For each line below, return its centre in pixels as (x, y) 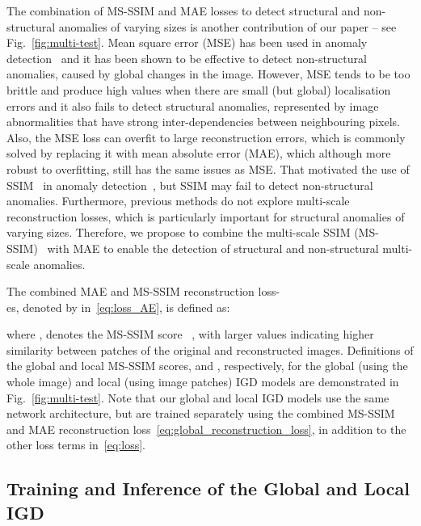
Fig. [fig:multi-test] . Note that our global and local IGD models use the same (198, 397)
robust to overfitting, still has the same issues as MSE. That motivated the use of (208, 168)
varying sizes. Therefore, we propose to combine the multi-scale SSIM (179, 232)
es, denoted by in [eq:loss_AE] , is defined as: (118, 307)
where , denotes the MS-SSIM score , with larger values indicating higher (190, 334)
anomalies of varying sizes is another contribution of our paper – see (227, 26)
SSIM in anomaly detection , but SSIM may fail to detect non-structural (190, 185)
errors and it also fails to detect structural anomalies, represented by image (193, 105)
